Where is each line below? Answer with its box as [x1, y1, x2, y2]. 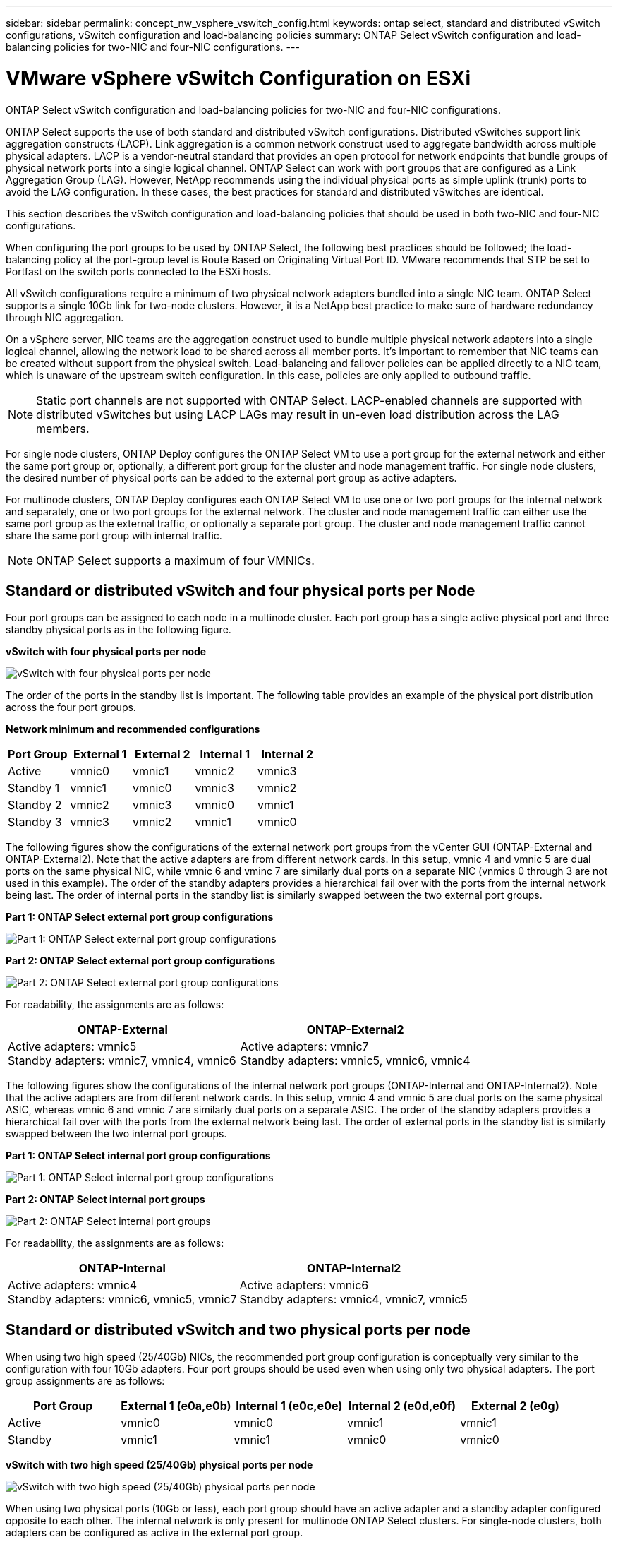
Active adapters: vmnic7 [240, 1039, 369, 1054]
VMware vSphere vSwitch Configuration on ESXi [6, 66, 471, 90]
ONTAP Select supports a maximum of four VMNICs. [36, 553, 315, 568]
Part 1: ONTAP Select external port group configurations [6, 911, 274, 924]
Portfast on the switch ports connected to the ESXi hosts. [6, 265, 272, 277]
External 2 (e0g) [471, 1399, 559, 1413]
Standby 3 [8, 815, 62, 830]
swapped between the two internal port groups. [6, 1128, 227, 1140]
